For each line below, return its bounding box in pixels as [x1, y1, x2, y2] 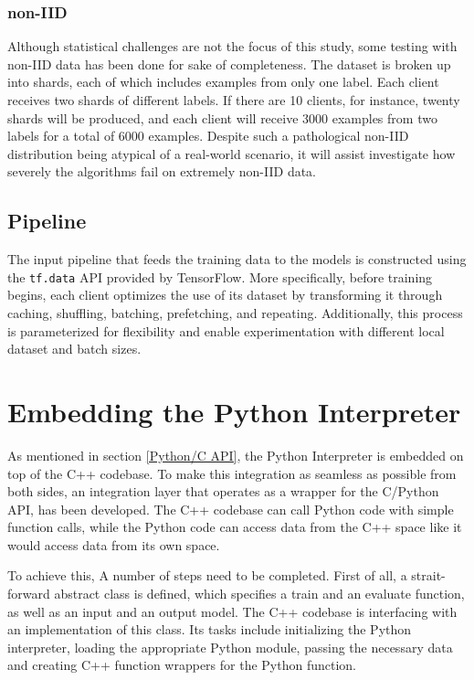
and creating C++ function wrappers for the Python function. [7, 655, 357, 675]
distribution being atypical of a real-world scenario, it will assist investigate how [7, 143, 456, 163]
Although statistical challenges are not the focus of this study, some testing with [7, 37, 458, 56]
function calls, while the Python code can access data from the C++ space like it [7, 517, 462, 537]
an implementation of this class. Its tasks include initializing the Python [7, 620, 412, 639]
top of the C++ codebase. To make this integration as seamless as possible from [7, 463, 457, 483]
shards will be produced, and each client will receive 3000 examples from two [7, 108, 437, 127]
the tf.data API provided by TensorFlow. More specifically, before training [7, 267, 433, 286]
